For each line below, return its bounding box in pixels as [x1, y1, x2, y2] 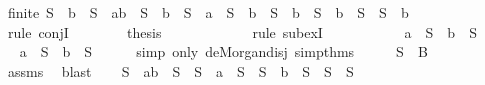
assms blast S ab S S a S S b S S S [7, 60, 354, 81]
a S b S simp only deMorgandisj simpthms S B [19, 41, 428, 62]
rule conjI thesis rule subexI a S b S [7, 21, 477, 42]
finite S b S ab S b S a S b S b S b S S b [7, 2, 409, 22]
